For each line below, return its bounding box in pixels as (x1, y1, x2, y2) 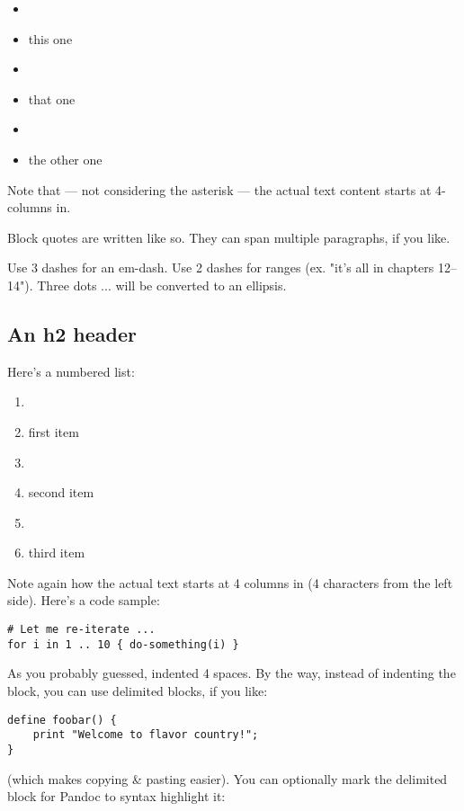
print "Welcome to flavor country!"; (32, 728, 259, 742)
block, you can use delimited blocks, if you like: (7, 681, 268, 700)
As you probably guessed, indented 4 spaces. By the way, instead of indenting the (7, 664, 456, 682)
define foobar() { (7, 713, 117, 726)
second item (28, 483, 94, 502)
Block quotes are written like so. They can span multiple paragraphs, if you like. (7, 227, 451, 246)
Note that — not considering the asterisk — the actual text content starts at (7, 180, 432, 199)
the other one (28, 149, 103, 168)
